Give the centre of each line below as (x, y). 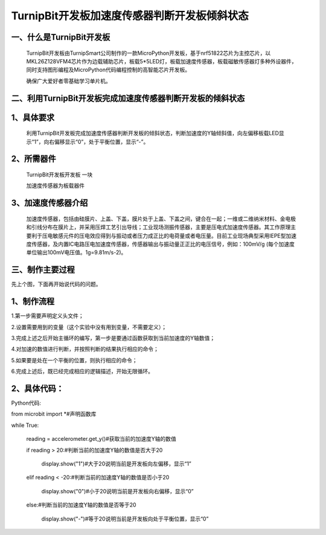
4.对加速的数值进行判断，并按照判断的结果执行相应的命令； (85, 349)
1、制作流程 (33, 302)
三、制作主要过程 (43, 270)
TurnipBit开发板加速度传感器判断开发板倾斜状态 (130, 16)
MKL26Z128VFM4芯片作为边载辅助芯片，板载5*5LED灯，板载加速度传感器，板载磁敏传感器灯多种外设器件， (161, 61)
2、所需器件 (34, 159)
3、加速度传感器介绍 (50, 203)
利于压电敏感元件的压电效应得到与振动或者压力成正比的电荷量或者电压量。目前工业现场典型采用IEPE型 (158, 235)
